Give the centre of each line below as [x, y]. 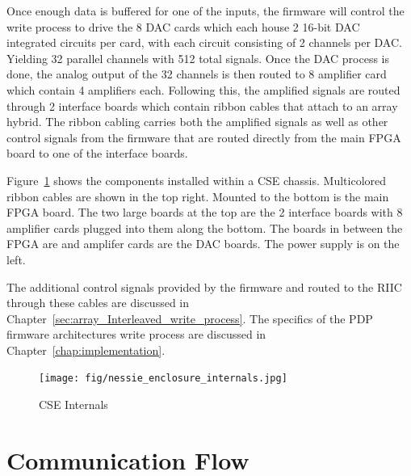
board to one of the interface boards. [97, 153]
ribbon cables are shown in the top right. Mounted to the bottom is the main [198, 196]
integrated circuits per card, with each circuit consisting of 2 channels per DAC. [204, 42]
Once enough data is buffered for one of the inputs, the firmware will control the [205, 11]
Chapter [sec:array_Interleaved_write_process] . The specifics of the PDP [190, 318]
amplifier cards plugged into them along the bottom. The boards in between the [205, 227]
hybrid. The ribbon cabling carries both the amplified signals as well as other [197, 122]
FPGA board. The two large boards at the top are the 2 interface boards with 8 [205, 212]
